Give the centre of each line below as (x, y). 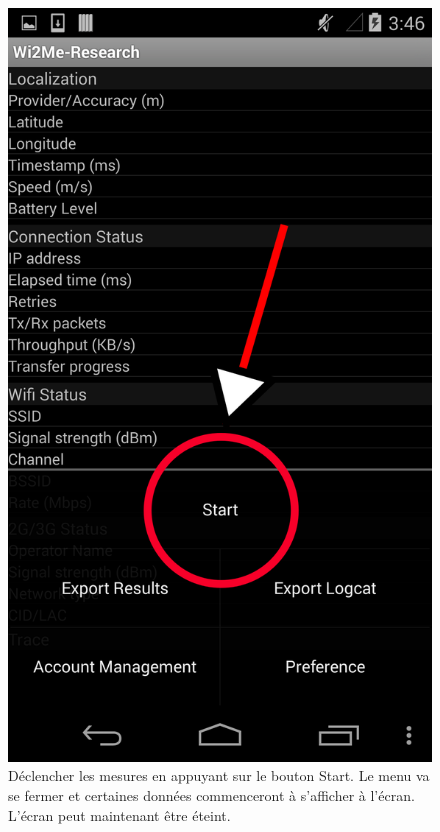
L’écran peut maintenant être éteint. (119, 814)
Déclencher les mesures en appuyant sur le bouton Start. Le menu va (219, 775)
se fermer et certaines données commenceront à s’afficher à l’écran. (211, 794)
